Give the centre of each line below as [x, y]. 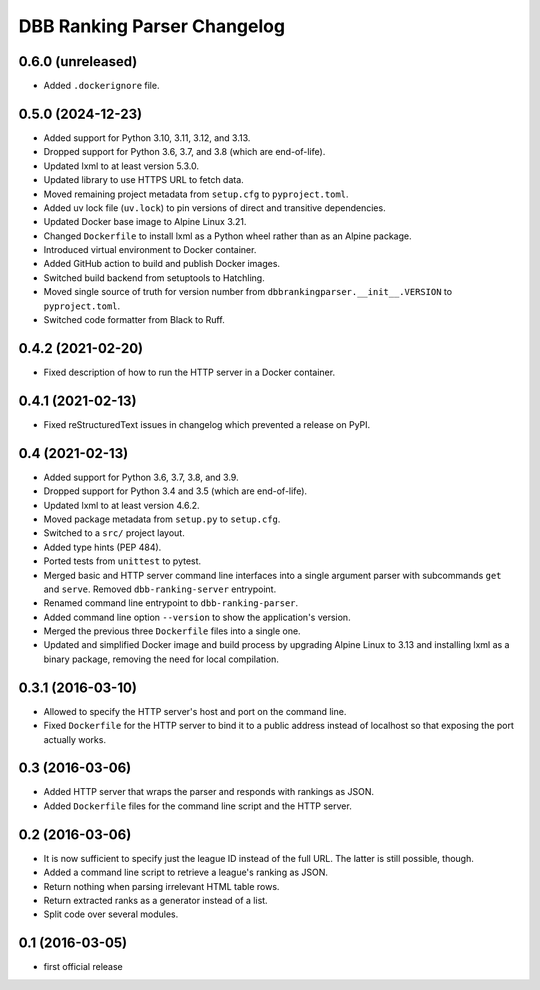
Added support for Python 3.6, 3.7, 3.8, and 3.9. [141, 477]
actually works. [75, 739]
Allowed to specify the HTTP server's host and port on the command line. [195, 711]
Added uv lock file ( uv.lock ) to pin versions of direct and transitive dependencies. [214, 207]
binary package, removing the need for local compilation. [161, 659]
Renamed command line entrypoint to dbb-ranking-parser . [171, 603]
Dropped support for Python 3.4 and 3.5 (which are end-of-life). [175, 491]
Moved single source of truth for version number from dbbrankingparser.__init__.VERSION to [248, 292]
